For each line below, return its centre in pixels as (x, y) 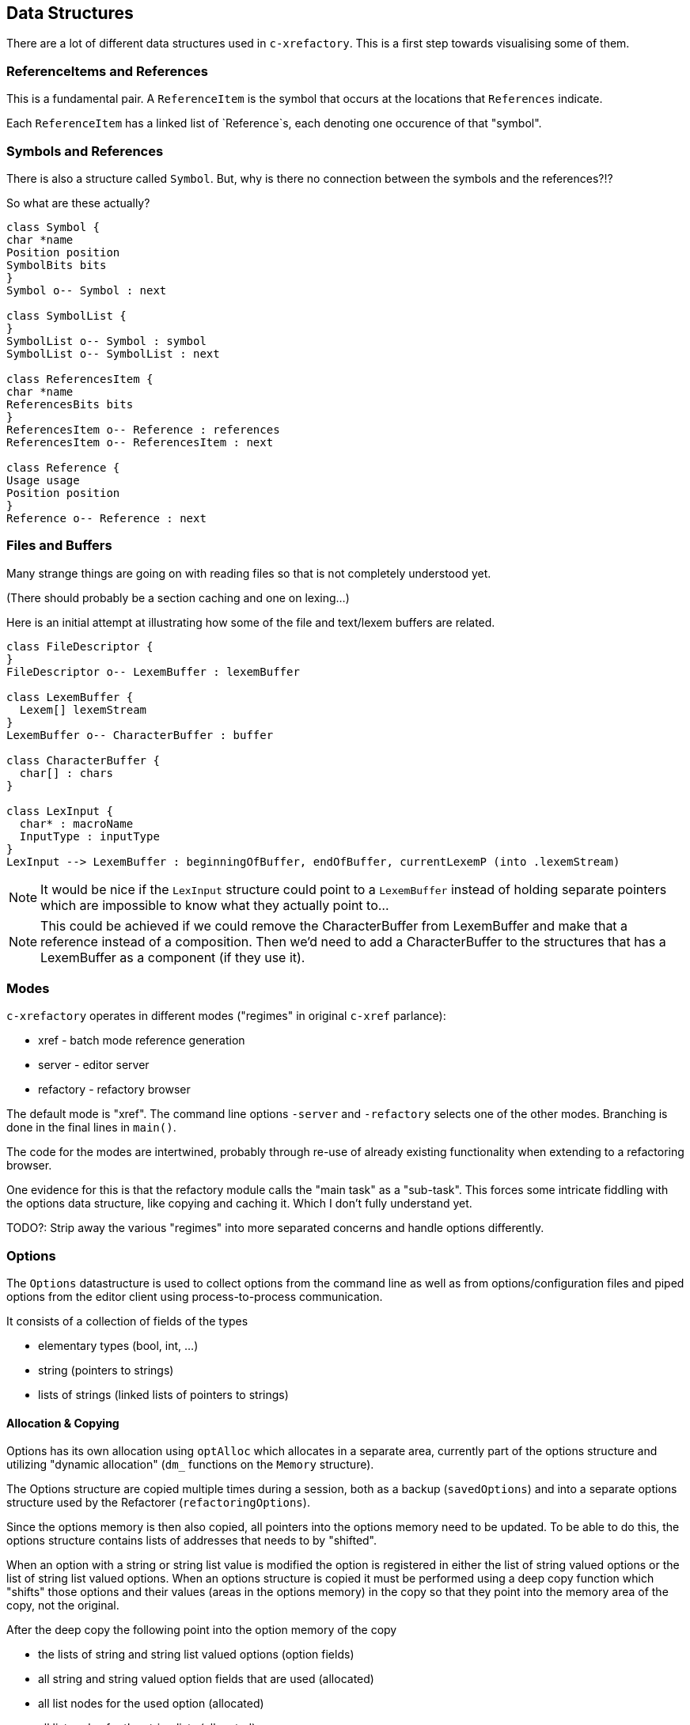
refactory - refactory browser (114, 1090)
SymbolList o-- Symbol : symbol (106, 341)
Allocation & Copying (63, 1423)
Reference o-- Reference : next (106, 518)
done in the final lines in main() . (91, 1128)
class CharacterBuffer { (83, 760)
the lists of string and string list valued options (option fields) (196, 1655)
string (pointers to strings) (106, 1371)
